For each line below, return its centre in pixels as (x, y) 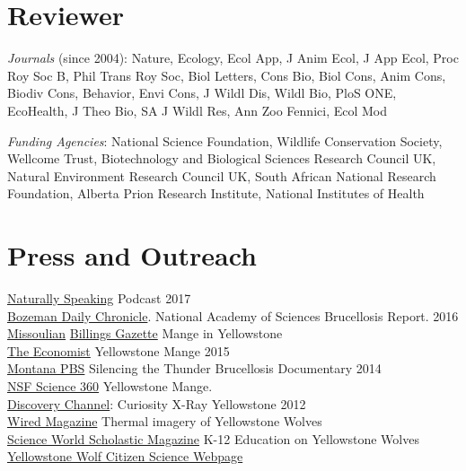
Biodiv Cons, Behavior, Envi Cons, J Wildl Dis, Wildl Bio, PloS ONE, (202, 93)
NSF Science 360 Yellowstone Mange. (110, 385)
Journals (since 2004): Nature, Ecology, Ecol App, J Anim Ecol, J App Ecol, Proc (233, 58)
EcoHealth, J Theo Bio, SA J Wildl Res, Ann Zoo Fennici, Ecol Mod (198, 110)
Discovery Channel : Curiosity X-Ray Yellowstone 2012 (157, 403)
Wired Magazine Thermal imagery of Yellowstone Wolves (165, 421)
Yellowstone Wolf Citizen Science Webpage (125, 456)
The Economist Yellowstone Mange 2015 (119, 350)
